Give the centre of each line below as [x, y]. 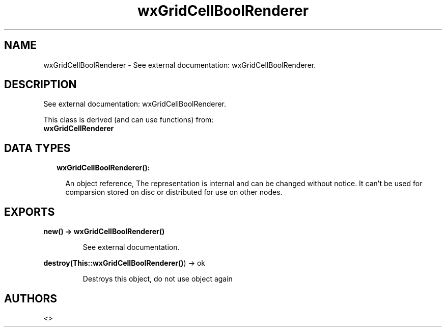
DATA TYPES [37, 148]
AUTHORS [31, 298]
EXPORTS [30, 212]
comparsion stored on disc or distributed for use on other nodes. [174, 192]
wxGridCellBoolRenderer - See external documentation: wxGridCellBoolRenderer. [180, 65]
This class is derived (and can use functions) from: [129, 120]
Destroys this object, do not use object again [158, 279]
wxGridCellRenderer [79, 129]
